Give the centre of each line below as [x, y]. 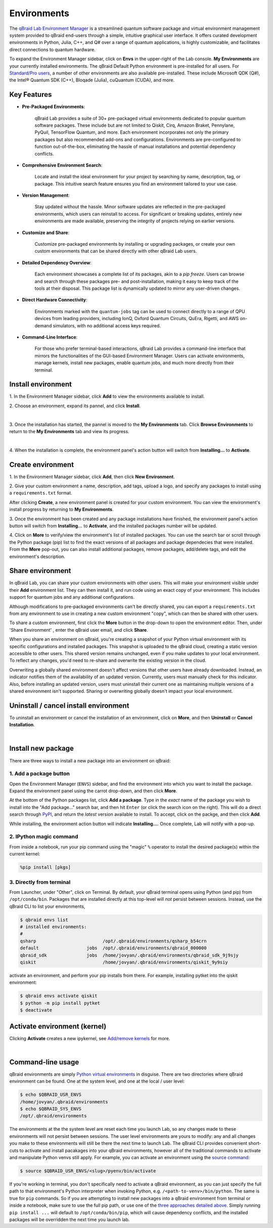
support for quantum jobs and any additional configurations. [72, 597]
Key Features [31, 94]
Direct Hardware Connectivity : [55, 300]
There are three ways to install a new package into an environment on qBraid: [90, 760]
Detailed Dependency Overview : [57, 262]
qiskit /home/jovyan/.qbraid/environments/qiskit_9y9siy [124, 962]
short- [255, 1143]
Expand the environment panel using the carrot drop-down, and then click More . [93, 791]
